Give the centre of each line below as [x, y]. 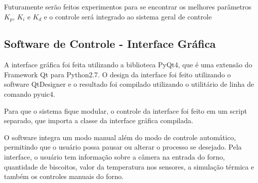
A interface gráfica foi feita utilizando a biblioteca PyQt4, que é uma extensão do [128, 65]
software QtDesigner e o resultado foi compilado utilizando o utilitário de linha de [129, 84]
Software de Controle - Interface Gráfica [110, 44]
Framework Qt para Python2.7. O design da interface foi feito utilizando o [118, 74]
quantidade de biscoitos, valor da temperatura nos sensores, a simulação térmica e [129, 166]
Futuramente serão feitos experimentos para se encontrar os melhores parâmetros [128, 6]
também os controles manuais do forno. [64, 176]
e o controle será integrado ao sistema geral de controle [128, 16]
